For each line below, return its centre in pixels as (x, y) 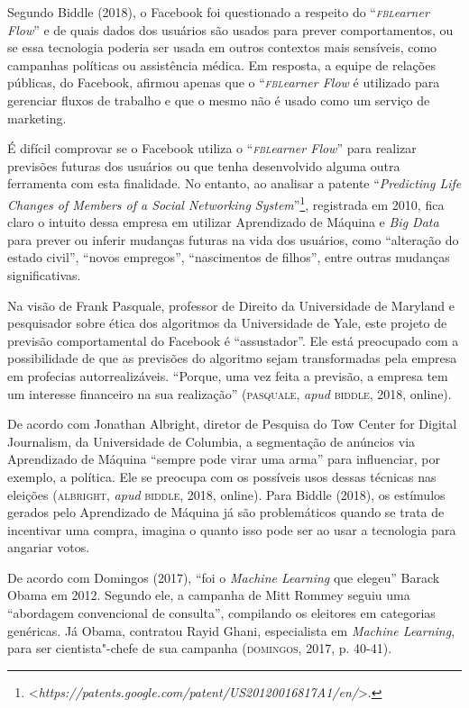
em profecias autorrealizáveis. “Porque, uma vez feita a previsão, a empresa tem (228, 375)
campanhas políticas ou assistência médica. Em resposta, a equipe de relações (221, 64)
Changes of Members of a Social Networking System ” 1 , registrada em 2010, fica (226, 203)
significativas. (44, 274)
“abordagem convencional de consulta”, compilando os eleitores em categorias (221, 613)
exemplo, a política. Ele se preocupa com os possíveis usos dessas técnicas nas (222, 476)
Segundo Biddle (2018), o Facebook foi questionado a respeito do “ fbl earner (218, 12)
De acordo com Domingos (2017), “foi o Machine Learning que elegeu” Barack (224, 577)
